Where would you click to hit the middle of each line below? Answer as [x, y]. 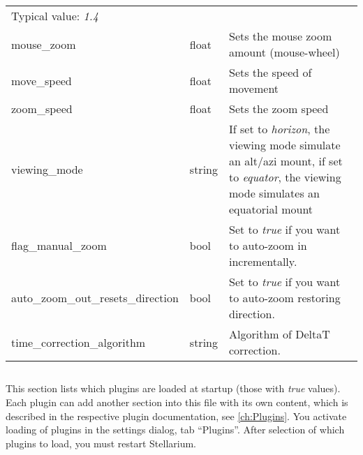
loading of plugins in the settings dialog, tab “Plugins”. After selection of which [175, 430]
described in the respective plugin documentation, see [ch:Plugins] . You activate [176, 416]
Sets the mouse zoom [280, 36]
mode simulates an [274, 193]
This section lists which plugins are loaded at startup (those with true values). [173, 388]
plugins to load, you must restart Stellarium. [101, 443]
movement [254, 88]
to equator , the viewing [285, 177]
